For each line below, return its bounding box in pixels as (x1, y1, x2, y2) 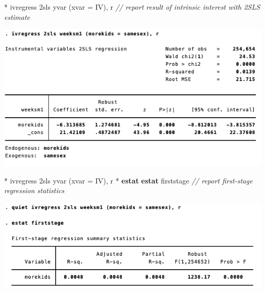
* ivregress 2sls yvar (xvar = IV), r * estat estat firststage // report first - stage (4, 175, 253, 185)
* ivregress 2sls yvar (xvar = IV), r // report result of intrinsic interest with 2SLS (4, 2, 260, 12)
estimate (4, 11, 30, 22)
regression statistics (4, 185, 65, 196)
